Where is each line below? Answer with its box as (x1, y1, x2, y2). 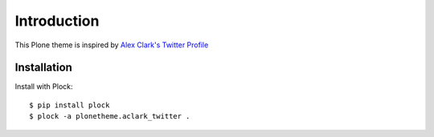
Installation (14, 61, 72, 75)
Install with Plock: (14, 82, 73, 91)
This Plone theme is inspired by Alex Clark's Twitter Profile (14, 40, 209, 50)
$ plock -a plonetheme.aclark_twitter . (29, 112, 190, 121)
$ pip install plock (29, 100, 110, 110)
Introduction (14, 12, 100, 30)
